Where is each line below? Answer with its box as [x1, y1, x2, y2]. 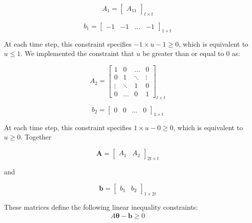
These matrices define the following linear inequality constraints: [4, 201, 198, 212]
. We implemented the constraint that [20, 48, 134, 58]
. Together [20, 132, 52, 142]
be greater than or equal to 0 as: [142, 48, 240, 58]
